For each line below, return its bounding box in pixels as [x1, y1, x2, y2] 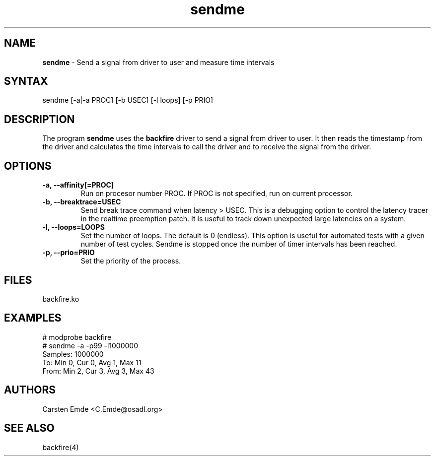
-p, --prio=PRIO [42, 248, 95, 257]
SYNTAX [4, 75, 48, 88]
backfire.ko [42, 294, 79, 303]
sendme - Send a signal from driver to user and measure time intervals [42, 58, 275, 66]
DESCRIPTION [4, 113, 75, 126]
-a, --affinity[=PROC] [42, 181, 114, 190]
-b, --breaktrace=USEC [42, 197, 121, 206]
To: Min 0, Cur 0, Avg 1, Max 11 [42, 358, 142, 367]
